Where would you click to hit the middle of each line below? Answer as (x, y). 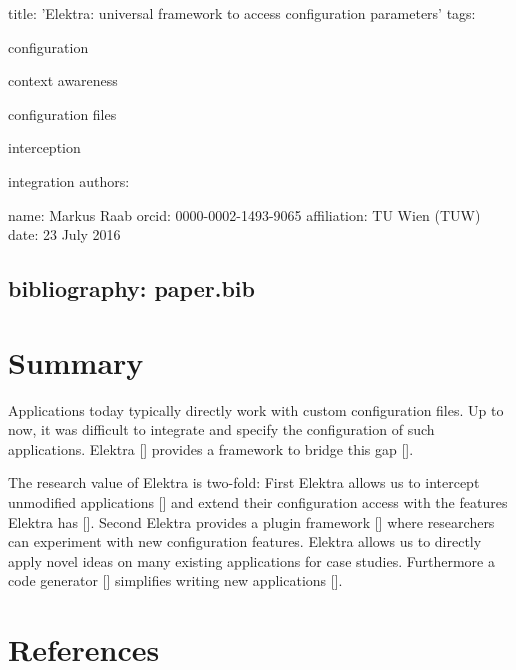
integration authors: (69, 180)
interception (44, 147)
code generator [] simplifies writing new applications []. (175, 580)
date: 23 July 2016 (64, 234)
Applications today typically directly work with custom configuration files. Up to (256, 409)
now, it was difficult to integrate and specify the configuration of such (221, 429)
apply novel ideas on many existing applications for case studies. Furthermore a (251, 560)
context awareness (63, 80)
